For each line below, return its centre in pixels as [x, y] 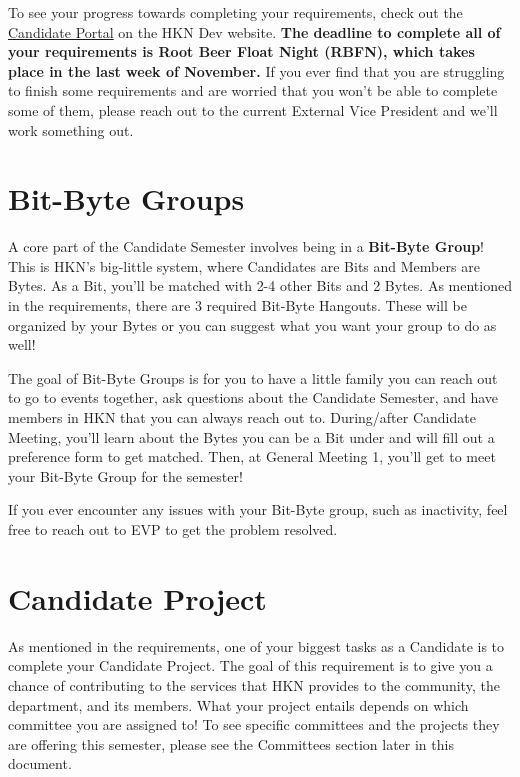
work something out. [71, 129]
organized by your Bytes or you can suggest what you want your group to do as [252, 324]
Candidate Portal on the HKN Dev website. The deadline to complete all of [254, 31]
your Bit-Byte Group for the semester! [125, 475]
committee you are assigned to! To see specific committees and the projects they [254, 724]
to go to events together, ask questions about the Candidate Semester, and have [253, 397]
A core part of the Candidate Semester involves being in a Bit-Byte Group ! [246, 246]
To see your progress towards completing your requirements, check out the [235, 12]
